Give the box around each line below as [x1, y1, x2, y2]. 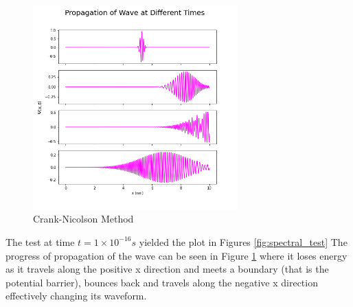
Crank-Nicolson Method [33, 212, 134, 226]
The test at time [5, 234, 75, 249]
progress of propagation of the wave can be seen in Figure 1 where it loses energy [5, 248, 348, 262]
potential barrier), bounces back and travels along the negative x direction [5, 275, 318, 289]
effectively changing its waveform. [5, 288, 147, 303]
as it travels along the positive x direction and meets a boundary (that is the [5, 262, 329, 276]
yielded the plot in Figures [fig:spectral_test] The [139, 234, 348, 249]
